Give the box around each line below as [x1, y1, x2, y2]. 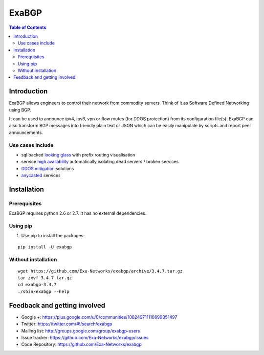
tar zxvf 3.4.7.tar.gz [18, 275, 72, 281]
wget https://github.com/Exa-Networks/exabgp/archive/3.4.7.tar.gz [18, 268, 183, 274]
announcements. [9, 130, 44, 135]
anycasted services [21, 173, 61, 178]
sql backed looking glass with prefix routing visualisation [21, 152, 135, 157]
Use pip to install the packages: [21, 233, 85, 239]
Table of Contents [9, 24, 46, 30]
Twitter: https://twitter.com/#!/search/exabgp [21, 321, 112, 327]
